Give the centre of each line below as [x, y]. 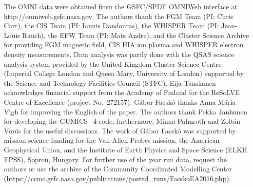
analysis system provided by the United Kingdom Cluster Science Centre [113, 64]
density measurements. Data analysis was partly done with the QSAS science [119, 54]
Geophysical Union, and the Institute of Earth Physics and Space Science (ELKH [126, 149]
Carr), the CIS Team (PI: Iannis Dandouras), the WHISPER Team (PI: [111, 26]
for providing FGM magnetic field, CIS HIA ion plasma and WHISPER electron [124, 45]
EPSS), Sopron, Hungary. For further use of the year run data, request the [115, 159]
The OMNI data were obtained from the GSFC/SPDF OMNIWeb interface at [121, 6]
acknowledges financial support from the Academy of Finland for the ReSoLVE [122, 92]
